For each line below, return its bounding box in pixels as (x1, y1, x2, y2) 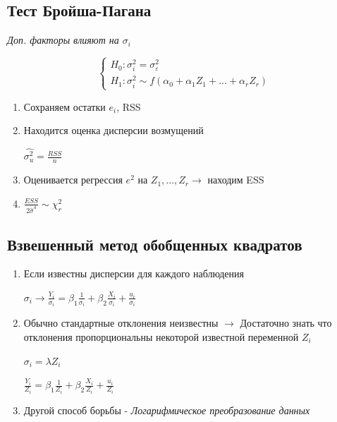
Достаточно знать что (240, 315, 332, 330)
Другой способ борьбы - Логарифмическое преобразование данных (23, 402, 310, 417)
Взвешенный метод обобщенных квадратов (7, 233, 302, 255)
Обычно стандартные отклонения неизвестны (23, 315, 219, 330)
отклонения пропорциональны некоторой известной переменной (23, 330, 299, 344)
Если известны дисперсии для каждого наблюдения (23, 266, 244, 281)
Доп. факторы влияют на (7, 32, 119, 47)
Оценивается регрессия (23, 172, 123, 187)
